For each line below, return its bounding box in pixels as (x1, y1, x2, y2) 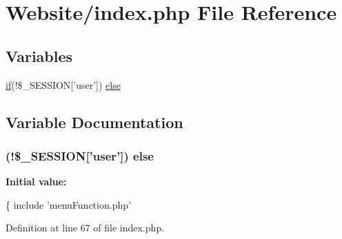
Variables (6, 45, 73, 66)
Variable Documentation (6, 111, 183, 132)
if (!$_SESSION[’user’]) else (6, 77, 121, 92)
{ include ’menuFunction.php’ (6, 197, 131, 211)
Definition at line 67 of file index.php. (6, 220, 165, 235)
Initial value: (6, 174, 67, 189)
